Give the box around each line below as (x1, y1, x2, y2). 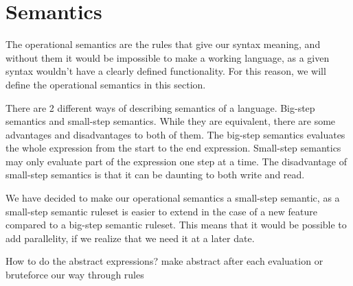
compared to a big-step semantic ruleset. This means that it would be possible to (5, 217, 347, 232)
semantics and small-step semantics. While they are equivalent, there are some (5, 114, 336, 128)
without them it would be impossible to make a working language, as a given (5, 50, 330, 64)
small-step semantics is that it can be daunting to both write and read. (5, 167, 305, 182)
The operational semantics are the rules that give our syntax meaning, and (5, 37, 321, 51)
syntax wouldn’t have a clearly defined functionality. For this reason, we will (5, 64, 326, 78)
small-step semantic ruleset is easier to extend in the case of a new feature (5, 204, 318, 218)
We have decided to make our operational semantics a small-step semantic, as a (5, 191, 340, 205)
